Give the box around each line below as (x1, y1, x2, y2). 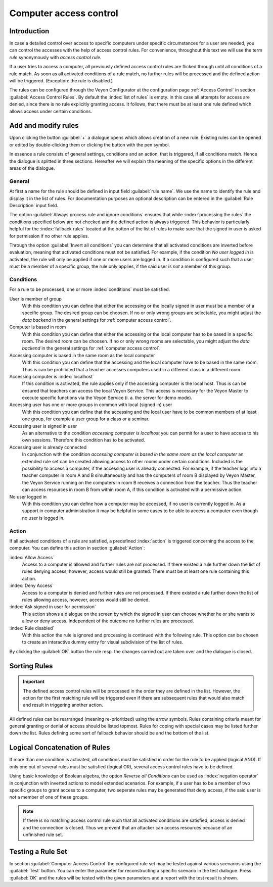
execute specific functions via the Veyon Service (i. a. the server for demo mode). (22, 395, 193, 401)
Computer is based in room (9, 324, 66, 330)
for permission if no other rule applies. (9, 233, 89, 239)
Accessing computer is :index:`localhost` (9, 373, 95, 379)
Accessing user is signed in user (9, 423, 77, 429)
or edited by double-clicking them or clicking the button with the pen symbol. (9, 141, 170, 147)
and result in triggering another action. (23, 702, 103, 708)
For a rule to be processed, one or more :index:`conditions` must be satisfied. (9, 286, 170, 292)
